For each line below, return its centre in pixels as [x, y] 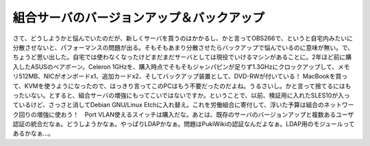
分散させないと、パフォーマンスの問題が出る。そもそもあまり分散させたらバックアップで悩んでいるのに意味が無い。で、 [183, 47]
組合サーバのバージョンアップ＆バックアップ [139, 18]
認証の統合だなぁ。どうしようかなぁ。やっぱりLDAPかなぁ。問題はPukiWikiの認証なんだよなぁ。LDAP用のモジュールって [184, 124]
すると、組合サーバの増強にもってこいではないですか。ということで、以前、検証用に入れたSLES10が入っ [202, 95]
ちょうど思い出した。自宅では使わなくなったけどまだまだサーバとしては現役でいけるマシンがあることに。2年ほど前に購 [182, 57]
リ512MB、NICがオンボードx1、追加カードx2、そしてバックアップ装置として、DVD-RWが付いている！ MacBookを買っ [180, 76]
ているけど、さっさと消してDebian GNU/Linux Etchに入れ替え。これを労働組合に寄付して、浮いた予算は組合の [169, 105]
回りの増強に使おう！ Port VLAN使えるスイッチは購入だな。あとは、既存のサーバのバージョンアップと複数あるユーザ [186, 114]
